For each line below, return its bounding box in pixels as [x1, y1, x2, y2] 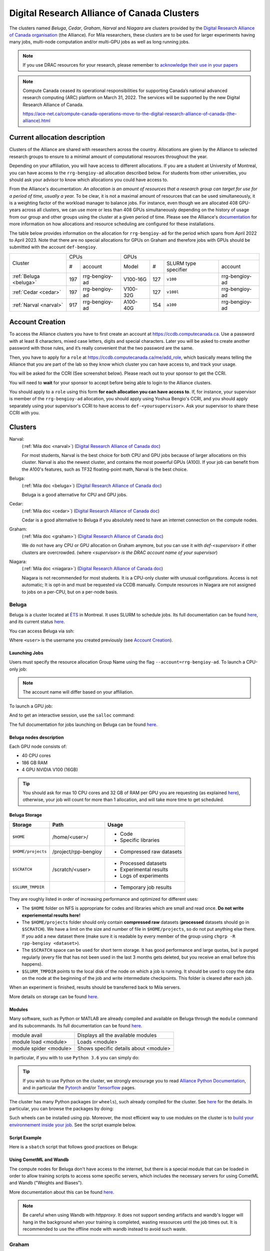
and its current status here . [9, 618, 65, 625]
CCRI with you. [9, 410, 40, 416]
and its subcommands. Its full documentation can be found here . [9, 1022, 142, 1028]
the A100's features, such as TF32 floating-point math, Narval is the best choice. [21, 466, 188, 472]
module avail [12, 1032, 42, 1038]
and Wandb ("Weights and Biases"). [9, 1180, 83, 1186]
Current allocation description [9, 133, 105, 142]
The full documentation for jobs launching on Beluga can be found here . [9, 721, 157, 728]
